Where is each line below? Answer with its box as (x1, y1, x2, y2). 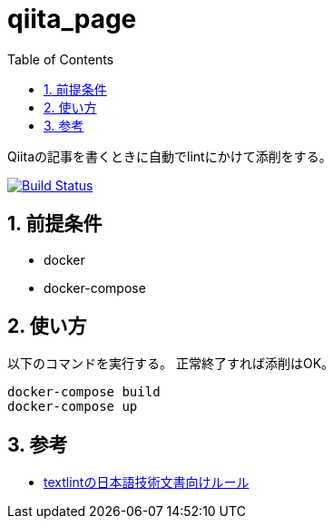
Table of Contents (7, 51, 114, 67)
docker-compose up (7, 399, 138, 414)
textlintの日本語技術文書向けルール (44, 474, 250, 491)
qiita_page (7, 4, 137, 34)
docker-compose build (7, 385, 161, 400)
